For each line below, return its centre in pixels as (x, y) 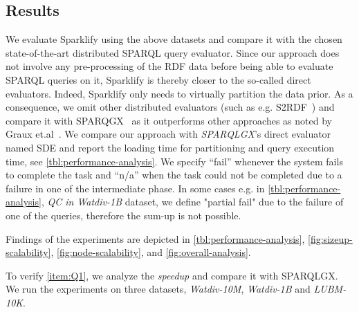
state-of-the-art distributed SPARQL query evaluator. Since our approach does (173, 52)
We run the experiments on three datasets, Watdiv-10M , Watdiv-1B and (158, 289)
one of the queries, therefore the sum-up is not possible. (123, 215)
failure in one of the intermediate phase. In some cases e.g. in (135, 188)
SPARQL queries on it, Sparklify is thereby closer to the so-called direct (158, 79)
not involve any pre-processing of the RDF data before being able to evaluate (169, 66)
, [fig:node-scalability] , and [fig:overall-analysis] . (151, 252)
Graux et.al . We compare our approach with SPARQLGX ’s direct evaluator (168, 134)
